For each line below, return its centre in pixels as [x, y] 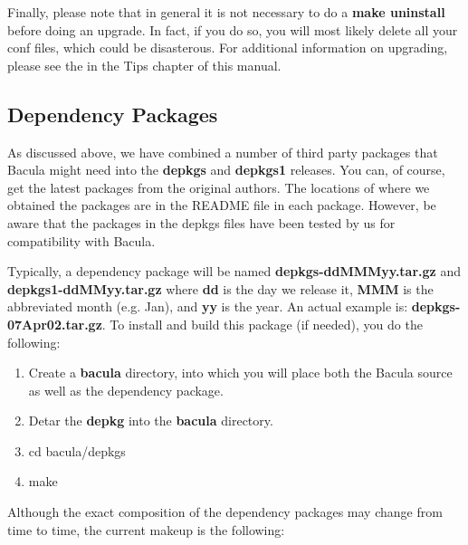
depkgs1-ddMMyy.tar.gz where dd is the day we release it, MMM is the [220, 288]
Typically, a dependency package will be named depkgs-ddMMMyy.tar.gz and [234, 271]
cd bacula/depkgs [77, 450]
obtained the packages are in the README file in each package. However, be [222, 205]
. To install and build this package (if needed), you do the [262, 324]
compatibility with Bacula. [81, 240]
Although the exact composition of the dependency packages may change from [225, 512]
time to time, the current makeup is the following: [146, 529]
